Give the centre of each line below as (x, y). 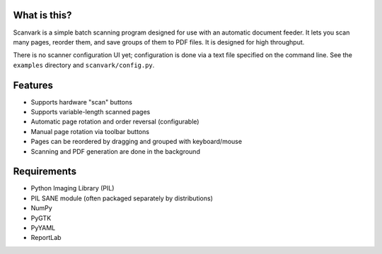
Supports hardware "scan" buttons (81, 102)
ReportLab (46, 238)
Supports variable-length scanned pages (91, 111)
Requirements (45, 172)
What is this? (42, 15)
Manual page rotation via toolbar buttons (90, 131)
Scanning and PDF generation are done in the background (116, 151)
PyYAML (43, 228)
